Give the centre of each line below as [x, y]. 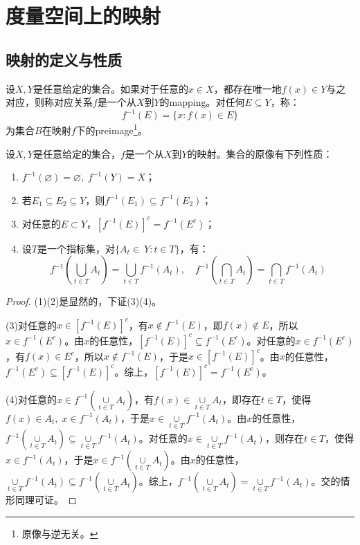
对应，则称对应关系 [49, 102]
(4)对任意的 [31, 399]
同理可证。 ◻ [46, 500]
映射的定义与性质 [64, 59]
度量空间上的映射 [83, 16]
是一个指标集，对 [76, 248]
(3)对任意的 [31, 325]
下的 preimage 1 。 [111, 129]
